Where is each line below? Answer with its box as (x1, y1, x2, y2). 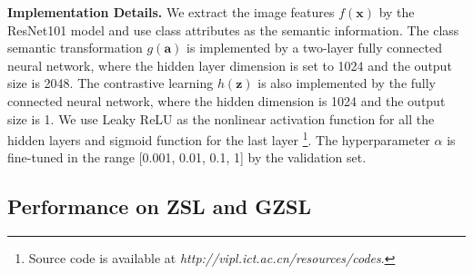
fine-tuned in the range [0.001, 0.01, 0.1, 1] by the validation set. (7, 148, 367, 167)
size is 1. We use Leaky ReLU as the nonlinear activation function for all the (7, 109, 435, 128)
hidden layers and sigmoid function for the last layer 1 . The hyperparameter (7, 128, 430, 149)
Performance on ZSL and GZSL (7, 192, 311, 220)
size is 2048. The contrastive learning (7, 73, 214, 93)
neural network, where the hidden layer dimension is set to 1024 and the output (7, 55, 452, 74)
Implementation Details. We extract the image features (7, 3, 335, 21)
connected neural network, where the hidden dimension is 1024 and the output (7, 91, 446, 110)
